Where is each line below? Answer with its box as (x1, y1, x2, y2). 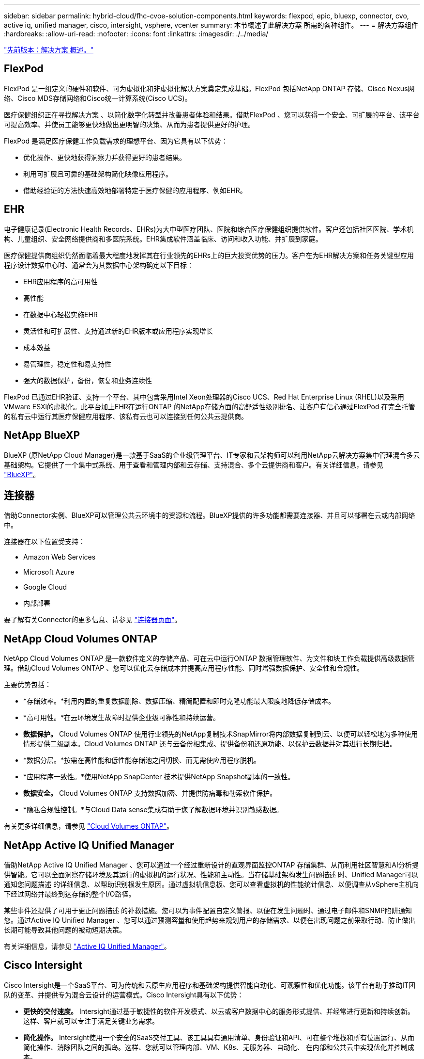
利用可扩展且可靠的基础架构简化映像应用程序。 (23, 169, 172, 178)
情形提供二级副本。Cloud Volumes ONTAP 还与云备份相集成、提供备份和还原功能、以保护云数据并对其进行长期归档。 (23, 739, 397, 748)
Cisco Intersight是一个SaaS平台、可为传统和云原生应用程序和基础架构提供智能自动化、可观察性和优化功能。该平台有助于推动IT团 (4, 980, 415, 989)
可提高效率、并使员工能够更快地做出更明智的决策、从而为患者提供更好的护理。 (4, 120, 255, 128)
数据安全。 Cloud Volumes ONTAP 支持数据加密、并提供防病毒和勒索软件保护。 (23, 789, 277, 798)
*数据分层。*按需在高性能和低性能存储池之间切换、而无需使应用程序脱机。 (23, 756, 261, 765)
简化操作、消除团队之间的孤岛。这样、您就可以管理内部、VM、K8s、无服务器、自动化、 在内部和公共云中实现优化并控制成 (23, 1043, 414, 1051)
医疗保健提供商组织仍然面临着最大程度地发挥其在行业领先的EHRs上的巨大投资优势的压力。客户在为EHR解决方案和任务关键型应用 (4, 251, 414, 259)
